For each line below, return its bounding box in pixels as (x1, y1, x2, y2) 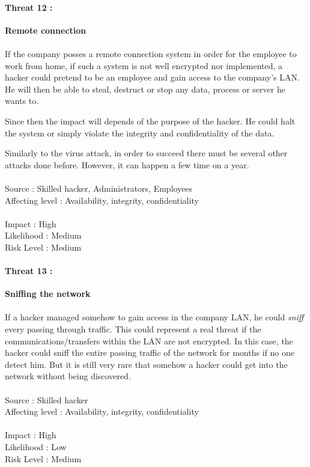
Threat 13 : (5, 264, 53, 277)
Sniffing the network (5, 287, 91, 300)
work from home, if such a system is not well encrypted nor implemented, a (5, 59, 283, 72)
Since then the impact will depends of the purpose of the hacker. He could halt (5, 114, 296, 127)
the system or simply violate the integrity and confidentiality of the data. (5, 126, 275, 139)
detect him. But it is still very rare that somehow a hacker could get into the (5, 358, 288, 370)
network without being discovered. (5, 370, 131, 382)
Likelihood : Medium (5, 229, 82, 242)
